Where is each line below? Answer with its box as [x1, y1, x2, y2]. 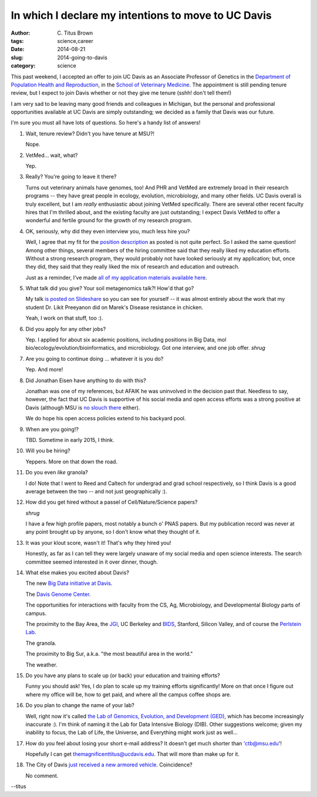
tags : [11, 37, 24, 44]
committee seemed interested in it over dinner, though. [25, 558, 158, 565]
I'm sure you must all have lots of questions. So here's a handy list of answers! [11, 119, 201, 126]
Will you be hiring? [25, 447, 70, 454]
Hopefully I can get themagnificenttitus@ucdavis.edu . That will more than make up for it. [25, 751, 240, 758]
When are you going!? [25, 426, 79, 433]
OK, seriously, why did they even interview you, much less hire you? [25, 227, 190, 235]
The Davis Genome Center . [25, 591, 91, 598]
